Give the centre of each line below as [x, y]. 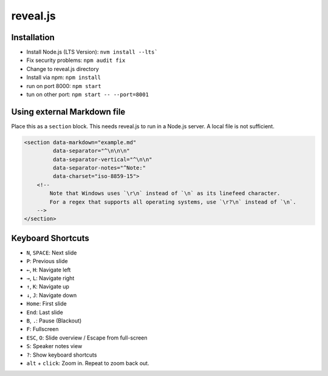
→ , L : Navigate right [50, 278]
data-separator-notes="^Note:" [99, 168]
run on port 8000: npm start [64, 86]
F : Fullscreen [43, 329]
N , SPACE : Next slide [52, 253]
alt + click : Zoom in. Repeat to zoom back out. [88, 363]
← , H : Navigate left [49, 270]
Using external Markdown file [68, 111]
